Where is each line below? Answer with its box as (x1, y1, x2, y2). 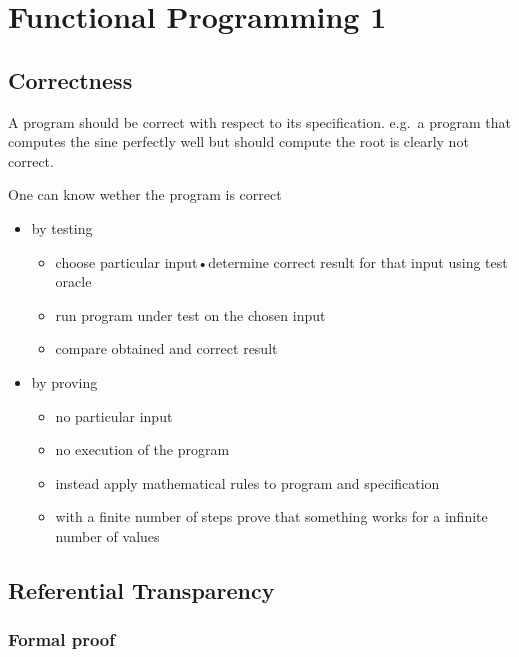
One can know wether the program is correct (8, 184, 282, 205)
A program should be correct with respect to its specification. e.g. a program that (8, 111, 512, 132)
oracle (55, 271, 92, 292)
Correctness (8, 64, 133, 95)
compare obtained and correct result (55, 338, 278, 359)
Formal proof (8, 627, 116, 652)
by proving (31, 371, 98, 392)
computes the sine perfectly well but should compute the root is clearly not (8, 131, 469, 152)
